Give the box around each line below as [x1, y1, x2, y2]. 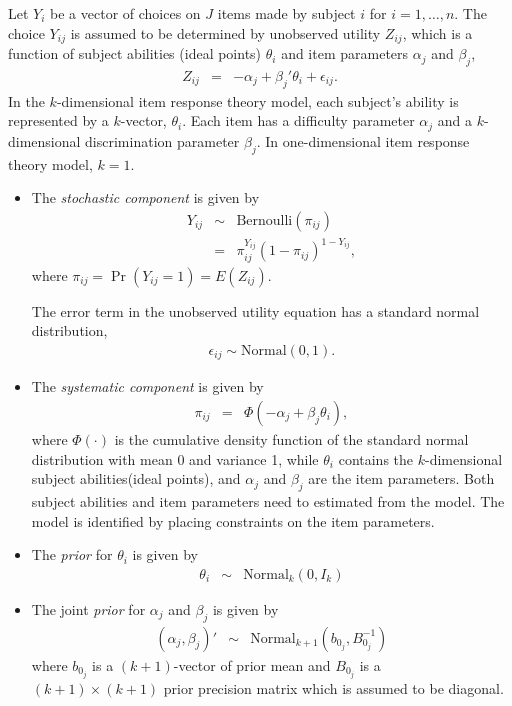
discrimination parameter [85, 130, 240, 151]
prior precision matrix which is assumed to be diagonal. [163, 677, 504, 698]
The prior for [31, 544, 113, 565]
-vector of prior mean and [173, 654, 331, 675]
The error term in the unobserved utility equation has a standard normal [31, 300, 480, 321]
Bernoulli [236, 213, 293, 228]
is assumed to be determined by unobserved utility [70, 22, 381, 43]
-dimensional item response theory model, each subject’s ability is [56, 90, 459, 111]
